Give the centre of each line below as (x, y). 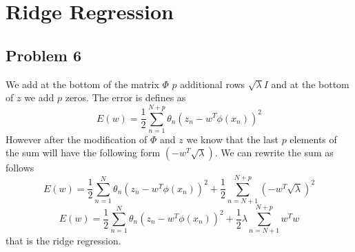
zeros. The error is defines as (125, 97)
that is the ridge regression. (63, 241)
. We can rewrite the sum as (274, 153)
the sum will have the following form (83, 153)
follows (20, 168)
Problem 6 (43, 55)
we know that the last (232, 139)
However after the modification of (77, 139)
